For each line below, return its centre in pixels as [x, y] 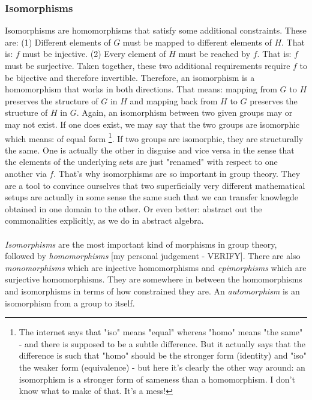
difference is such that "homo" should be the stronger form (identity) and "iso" [163, 355]
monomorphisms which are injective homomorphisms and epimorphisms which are [156, 267]
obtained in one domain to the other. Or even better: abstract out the [133, 208]
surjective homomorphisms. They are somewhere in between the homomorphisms [154, 279]
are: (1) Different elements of [58, 42]
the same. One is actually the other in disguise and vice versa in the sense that [150, 150]
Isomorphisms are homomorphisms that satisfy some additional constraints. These [156, 30]
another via [26, 173]
